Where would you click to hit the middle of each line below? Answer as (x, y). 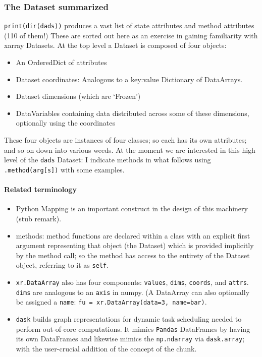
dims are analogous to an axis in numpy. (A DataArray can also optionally (133, 292)
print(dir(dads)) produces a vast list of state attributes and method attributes (129, 25)
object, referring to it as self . (62, 265)
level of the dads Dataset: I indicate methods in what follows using (108, 160)
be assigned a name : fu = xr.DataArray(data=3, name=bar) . (111, 302)
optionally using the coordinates (66, 123)
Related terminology (40, 189)
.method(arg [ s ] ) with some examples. (64, 169)
